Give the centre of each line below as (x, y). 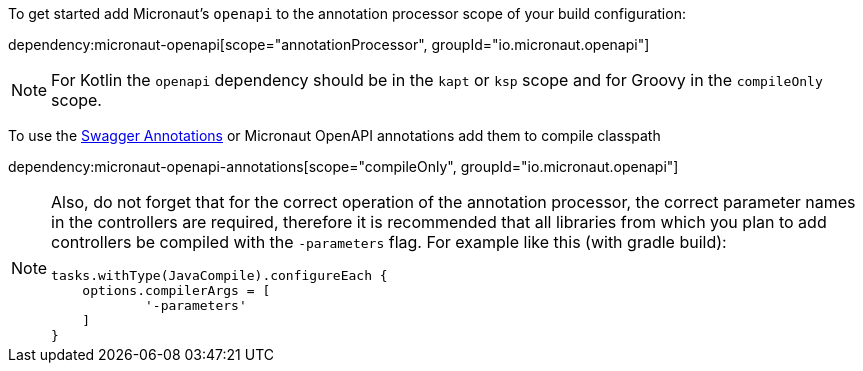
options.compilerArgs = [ (176, 290)
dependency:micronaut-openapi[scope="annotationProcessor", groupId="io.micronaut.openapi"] (329, 44)
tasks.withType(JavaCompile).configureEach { (219, 275)
